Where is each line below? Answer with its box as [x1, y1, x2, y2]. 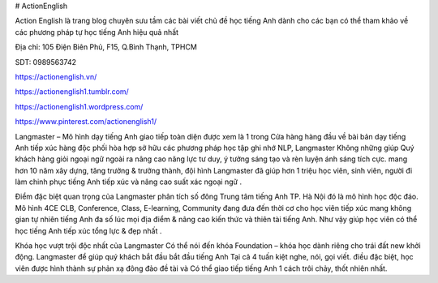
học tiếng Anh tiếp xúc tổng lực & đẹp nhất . [15, 225, 162, 235]
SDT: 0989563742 [15, 57, 77, 66]
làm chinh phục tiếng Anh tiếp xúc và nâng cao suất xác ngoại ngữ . [15, 177, 243, 187]
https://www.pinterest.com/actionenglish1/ [15, 117, 157, 126]
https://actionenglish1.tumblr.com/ [15, 87, 129, 96]
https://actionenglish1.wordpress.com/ [15, 101, 144, 111]
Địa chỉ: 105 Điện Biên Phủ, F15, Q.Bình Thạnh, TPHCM [15, 42, 198, 52]
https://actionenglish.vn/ [15, 71, 97, 81]
